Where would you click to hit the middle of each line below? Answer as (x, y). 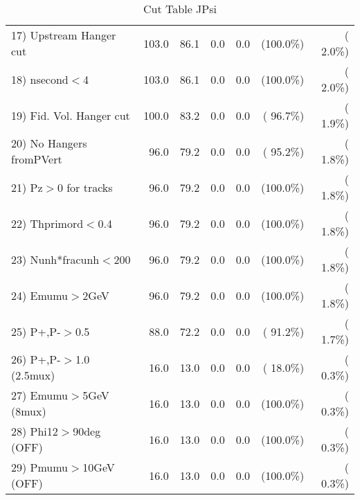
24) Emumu (40, 295)
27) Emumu (40, 395)
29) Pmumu (40, 467)
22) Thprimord (47, 223)
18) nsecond (40, 79)
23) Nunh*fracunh (55, 259)
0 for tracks (85, 187)
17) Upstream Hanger (64, 35)
